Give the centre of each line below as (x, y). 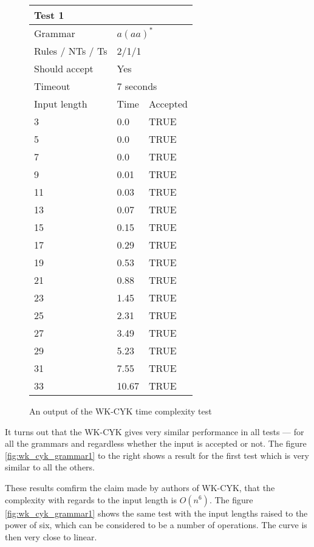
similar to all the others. (50, 467)
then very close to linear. (51, 536)
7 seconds (137, 86)
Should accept (64, 68)
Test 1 (49, 15)
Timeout (52, 86)
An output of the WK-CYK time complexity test (121, 411)
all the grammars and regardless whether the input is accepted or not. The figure (156, 443)
